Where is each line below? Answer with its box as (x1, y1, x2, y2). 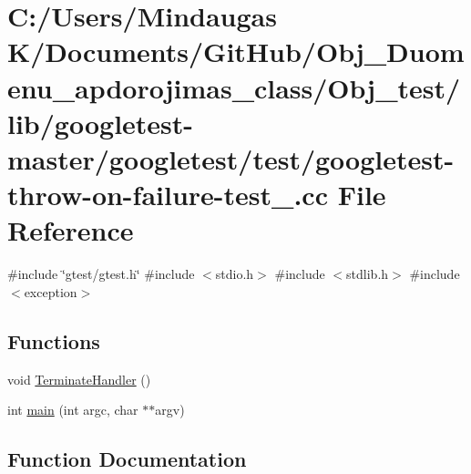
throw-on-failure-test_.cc (7, 176, 328, 213)
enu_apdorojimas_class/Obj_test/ (7, 68, 461, 106)
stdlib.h (346, 264, 389, 283)
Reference (7, 211, 134, 249)
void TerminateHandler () (7, 369, 151, 388)
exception (24, 282, 77, 301)
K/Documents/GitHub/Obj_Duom (7, 33, 465, 70)
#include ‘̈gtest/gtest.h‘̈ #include (7, 264, 195, 283)
